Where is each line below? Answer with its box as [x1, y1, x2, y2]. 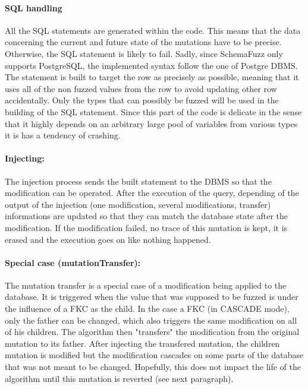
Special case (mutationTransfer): [5, 256, 141, 268]
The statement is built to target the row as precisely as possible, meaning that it [5, 71, 299, 83]
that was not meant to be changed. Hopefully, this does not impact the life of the [5, 360, 301, 373]
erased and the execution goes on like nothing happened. [5, 233, 211, 245]
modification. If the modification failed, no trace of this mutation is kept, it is [5, 221, 288, 233]
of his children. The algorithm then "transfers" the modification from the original [5, 325, 300, 338]
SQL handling [5, 1, 62, 14]
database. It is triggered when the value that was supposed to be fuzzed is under [5, 290, 298, 303]
